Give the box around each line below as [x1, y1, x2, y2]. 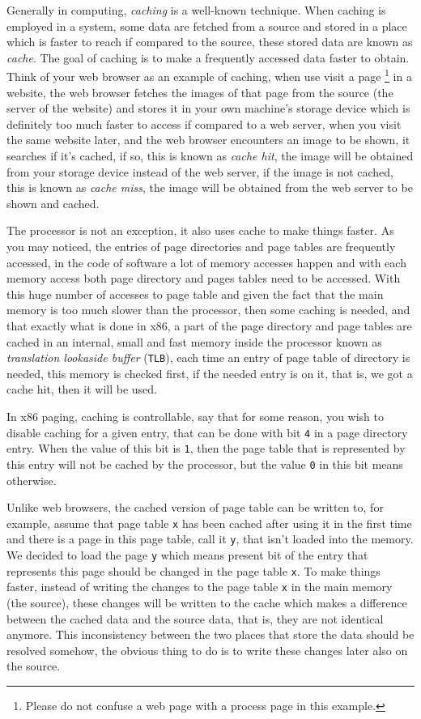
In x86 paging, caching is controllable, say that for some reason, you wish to [6, 407, 384, 424]
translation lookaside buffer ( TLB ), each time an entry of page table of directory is [6, 349, 410, 366]
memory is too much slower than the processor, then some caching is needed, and [6, 301, 410, 318]
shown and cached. [6, 194, 100, 211]
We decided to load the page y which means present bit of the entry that [6, 547, 368, 564]
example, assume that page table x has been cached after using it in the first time [6, 514, 412, 531]
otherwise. [6, 471, 57, 488]
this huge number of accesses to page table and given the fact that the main [6, 285, 384, 302]
